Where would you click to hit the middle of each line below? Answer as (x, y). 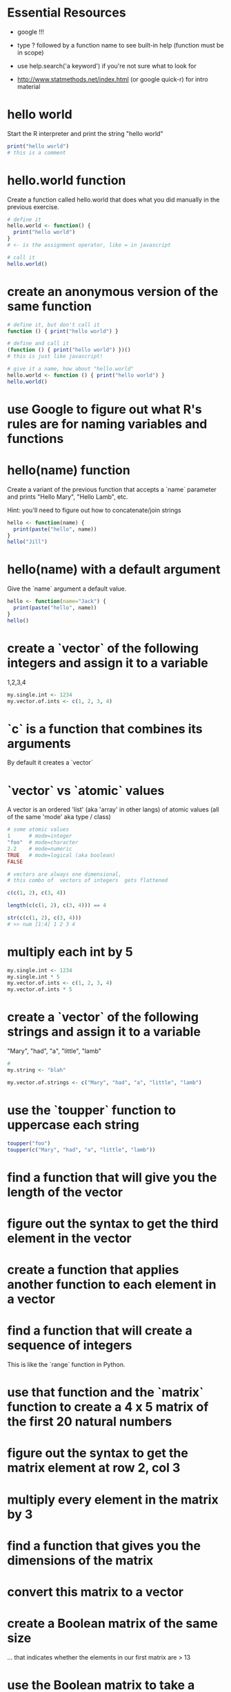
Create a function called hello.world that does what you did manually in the (113, 199)
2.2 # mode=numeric (40, 849)
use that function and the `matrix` (106, 1393)
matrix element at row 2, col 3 (94, 1468)
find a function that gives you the (104, 1545)
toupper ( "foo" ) (29, 1143)
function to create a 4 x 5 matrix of (108, 1407)
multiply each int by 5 (70, 952)
